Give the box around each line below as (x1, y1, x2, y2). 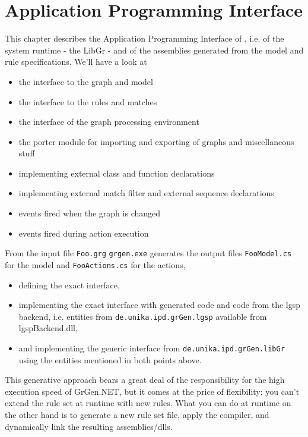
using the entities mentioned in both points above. (18, 353, 202, 366)
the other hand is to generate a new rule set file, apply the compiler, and (5, 408, 269, 421)
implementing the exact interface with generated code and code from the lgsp (18, 298, 301, 311)
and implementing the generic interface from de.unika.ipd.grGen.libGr (18, 342, 285, 354)
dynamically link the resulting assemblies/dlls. (5, 420, 173, 432)
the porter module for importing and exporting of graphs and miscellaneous (18, 135, 294, 147)
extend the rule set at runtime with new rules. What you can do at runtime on (5, 397, 291, 409)
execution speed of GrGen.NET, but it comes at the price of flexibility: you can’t (5, 385, 300, 397)
